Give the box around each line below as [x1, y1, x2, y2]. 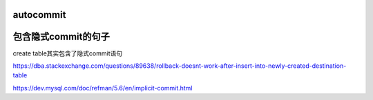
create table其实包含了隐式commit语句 [12, 49, 123, 58]
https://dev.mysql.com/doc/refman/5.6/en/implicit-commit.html [12, 84, 193, 92]
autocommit [12, 9, 66, 21]
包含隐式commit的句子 [12, 31, 110, 42]
